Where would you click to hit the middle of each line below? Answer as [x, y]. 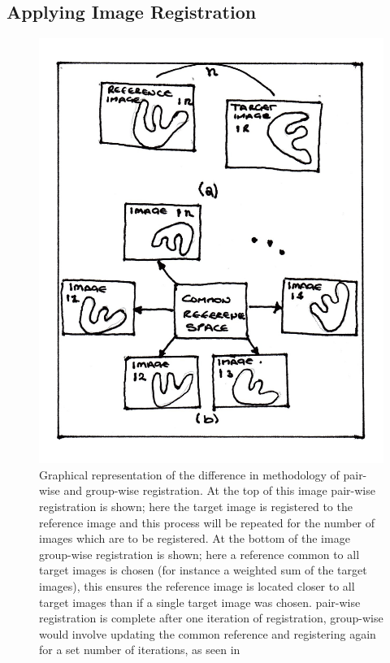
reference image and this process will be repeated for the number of [207, 522]
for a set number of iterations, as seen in [140, 650]
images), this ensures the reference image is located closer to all [197, 586]
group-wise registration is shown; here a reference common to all [199, 554]
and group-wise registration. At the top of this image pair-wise [219, 490]
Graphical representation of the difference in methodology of [189, 474]
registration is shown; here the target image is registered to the [196, 507]
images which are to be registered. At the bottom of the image [195, 538]
